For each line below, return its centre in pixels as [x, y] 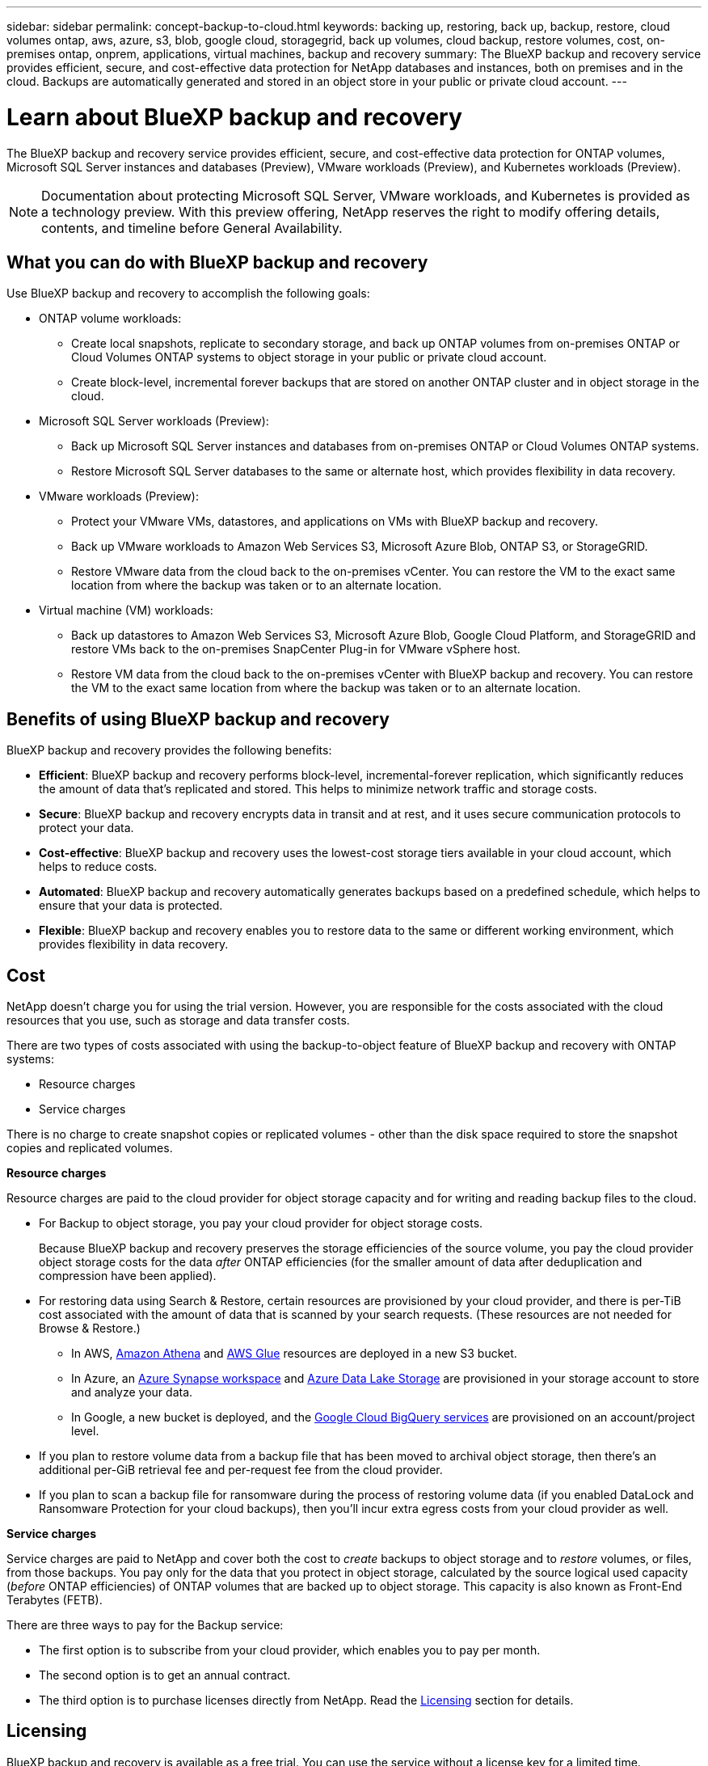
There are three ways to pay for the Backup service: [145, 1625]
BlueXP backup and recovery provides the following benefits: [169, 750]
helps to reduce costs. [98, 867]
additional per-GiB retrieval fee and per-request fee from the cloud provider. [241, 1470]
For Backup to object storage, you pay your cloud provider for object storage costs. [261, 1223]
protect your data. [86, 828]
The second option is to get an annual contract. [165, 1675]
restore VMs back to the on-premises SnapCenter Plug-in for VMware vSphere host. [296, 649]
